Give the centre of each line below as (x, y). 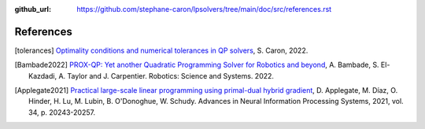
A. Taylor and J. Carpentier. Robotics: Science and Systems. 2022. (166, 76)
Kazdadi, (43, 76)
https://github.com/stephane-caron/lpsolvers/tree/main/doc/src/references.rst (204, 9)
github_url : (33, 9)
